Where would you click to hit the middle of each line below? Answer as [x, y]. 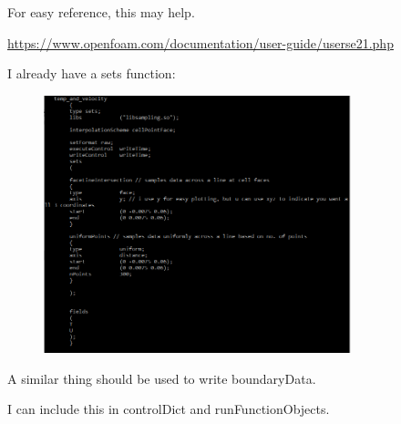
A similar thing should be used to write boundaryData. [162, 378]
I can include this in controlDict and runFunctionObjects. [169, 409]
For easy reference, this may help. [101, 12]
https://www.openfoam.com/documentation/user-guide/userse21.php [200, 42]
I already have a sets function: [92, 73]
